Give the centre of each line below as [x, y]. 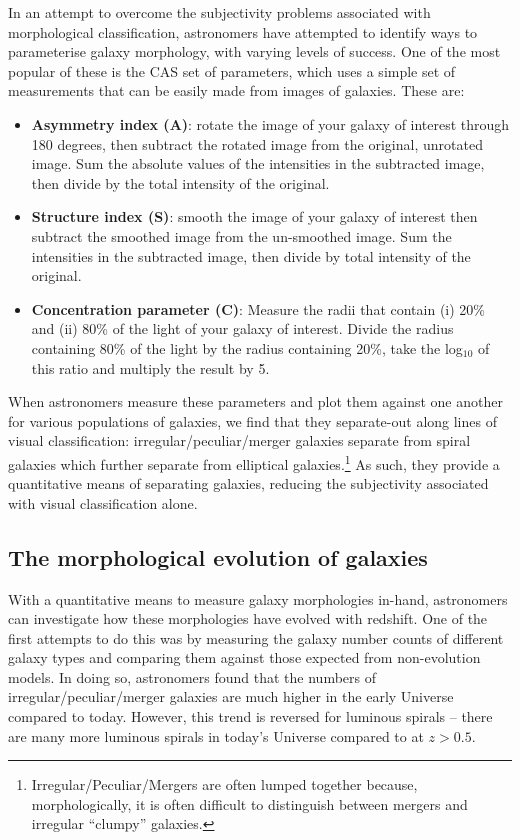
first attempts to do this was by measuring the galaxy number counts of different [256, 637]
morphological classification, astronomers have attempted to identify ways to [243, 31]
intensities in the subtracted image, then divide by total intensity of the [251, 255]
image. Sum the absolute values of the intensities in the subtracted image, [258, 163]
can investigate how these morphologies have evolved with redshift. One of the [248, 618]
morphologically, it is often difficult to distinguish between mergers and [249, 803]
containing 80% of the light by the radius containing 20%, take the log [247, 347]
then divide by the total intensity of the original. [180, 182]
